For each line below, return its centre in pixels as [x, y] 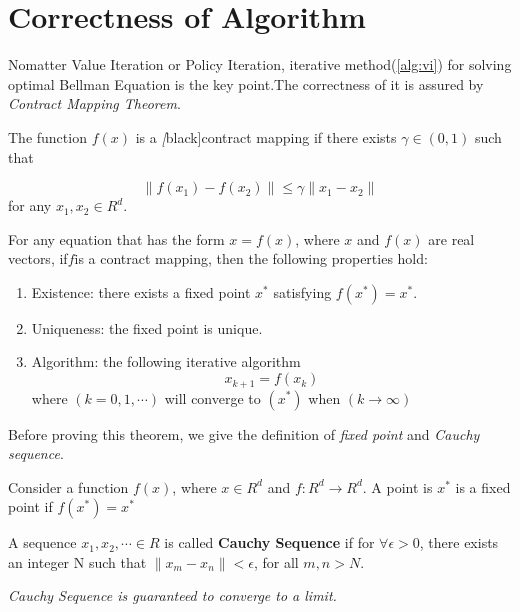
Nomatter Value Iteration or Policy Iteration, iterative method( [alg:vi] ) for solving [260, 64]
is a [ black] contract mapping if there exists [266, 136]
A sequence [42, 542]
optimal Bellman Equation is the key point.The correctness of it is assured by [246, 83]
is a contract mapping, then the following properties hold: [251, 258]
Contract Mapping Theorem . [94, 103]
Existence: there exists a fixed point [141, 291]
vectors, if [38, 258]
